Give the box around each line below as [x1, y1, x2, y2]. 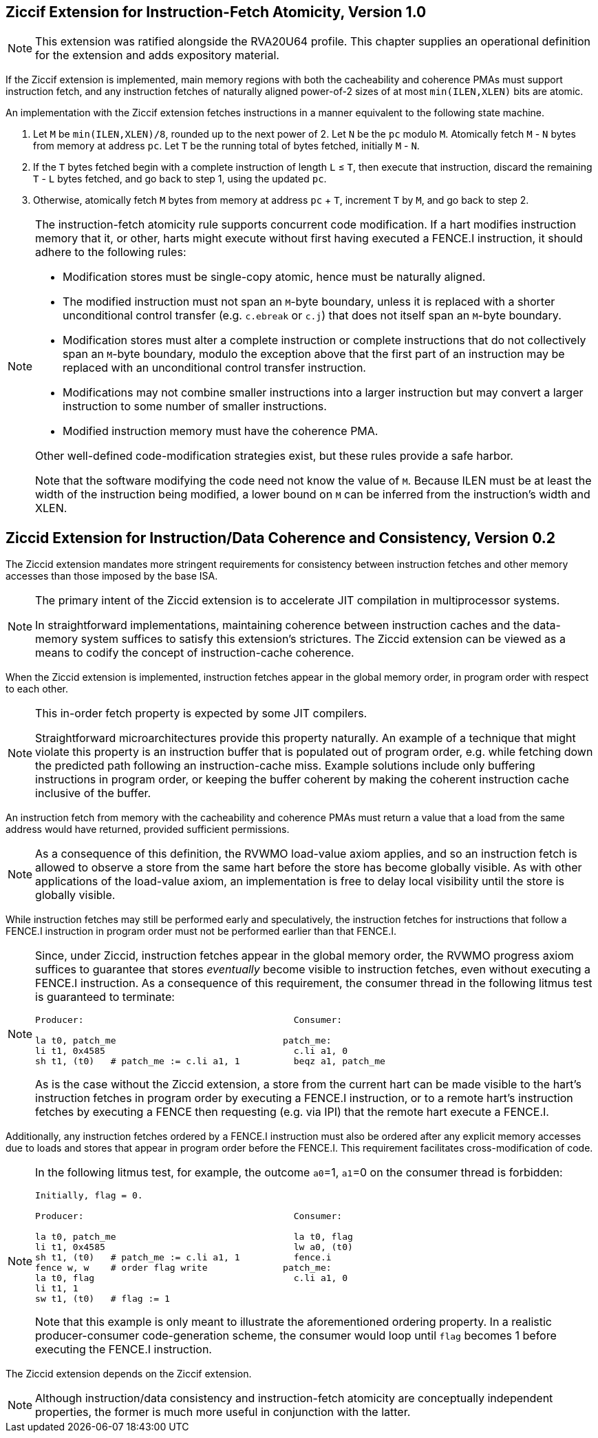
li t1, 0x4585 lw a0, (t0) [35, 1242, 353, 1253]
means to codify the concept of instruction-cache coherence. [35, 646, 354, 660]
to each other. [6, 683, 68, 695]
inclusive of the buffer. [35, 786, 151, 801]
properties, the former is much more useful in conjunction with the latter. [35, 1405, 411, 1419]
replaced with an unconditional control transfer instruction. [63, 361, 366, 375]
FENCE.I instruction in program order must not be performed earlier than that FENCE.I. [6, 925, 397, 938]
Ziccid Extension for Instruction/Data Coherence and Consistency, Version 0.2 [6, 529, 555, 547]
